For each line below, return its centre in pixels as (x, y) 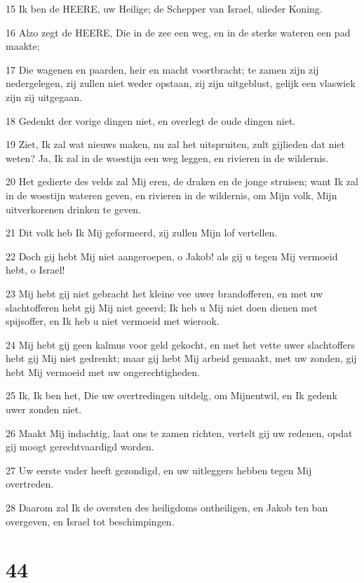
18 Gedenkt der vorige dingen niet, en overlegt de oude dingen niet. (151, 120)
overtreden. (30, 484)
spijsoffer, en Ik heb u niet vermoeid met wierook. (113, 321)
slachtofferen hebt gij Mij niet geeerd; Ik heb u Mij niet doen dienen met (162, 307)
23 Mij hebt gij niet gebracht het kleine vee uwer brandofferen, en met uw (164, 293)
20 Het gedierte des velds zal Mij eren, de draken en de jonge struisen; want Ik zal (182, 181)
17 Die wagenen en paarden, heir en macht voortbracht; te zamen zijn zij (162, 69)
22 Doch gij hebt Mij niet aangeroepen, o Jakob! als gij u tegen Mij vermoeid (172, 256)
